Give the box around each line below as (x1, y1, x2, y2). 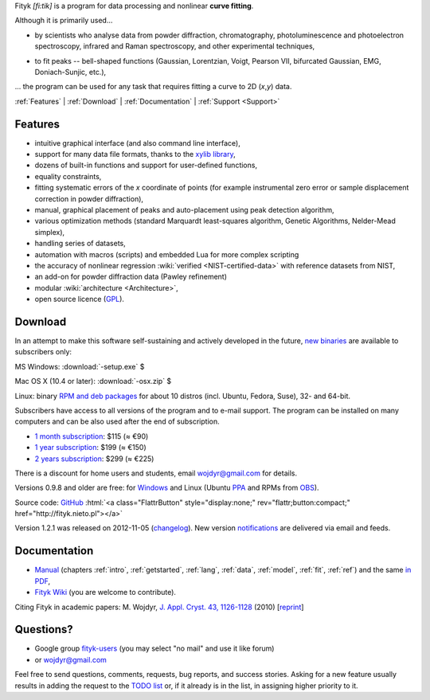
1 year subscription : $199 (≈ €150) (34, 443, 147, 452)
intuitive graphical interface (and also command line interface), (34, 138, 240, 147)
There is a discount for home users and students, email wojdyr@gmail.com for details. (14, 468, 298, 478)
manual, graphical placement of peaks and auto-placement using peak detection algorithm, (34, 205, 334, 214)
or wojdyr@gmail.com (34, 655, 107, 664)
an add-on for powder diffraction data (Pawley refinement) (34, 272, 227, 282)
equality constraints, (34, 171, 102, 181)
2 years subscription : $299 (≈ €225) (34, 454, 154, 463)
